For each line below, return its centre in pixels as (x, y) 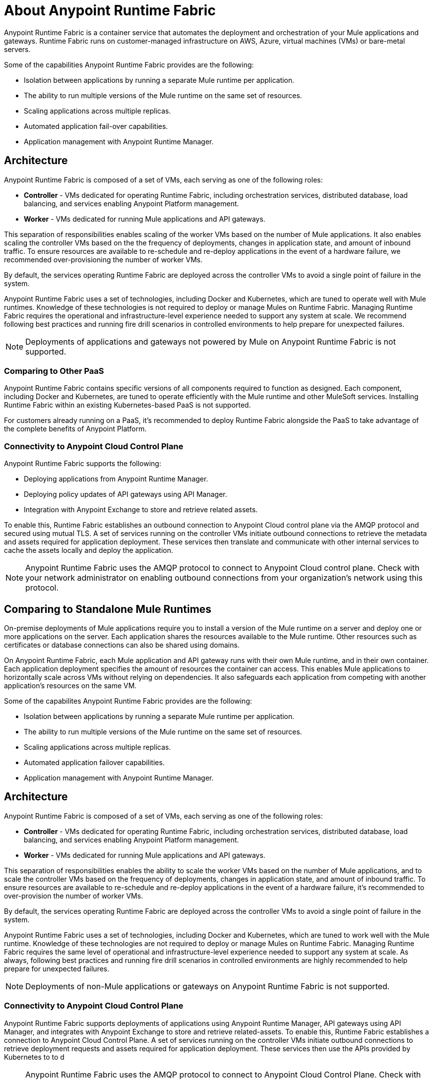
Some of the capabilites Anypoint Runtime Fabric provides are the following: (128, 701)
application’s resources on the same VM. (70, 685)
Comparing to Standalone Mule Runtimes (108, 609)
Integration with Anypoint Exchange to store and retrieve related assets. (141, 510)
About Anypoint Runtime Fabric (110, 10)
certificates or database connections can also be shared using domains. (122, 645)
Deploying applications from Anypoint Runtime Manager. (116, 479)
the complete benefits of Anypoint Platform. (75, 429)
